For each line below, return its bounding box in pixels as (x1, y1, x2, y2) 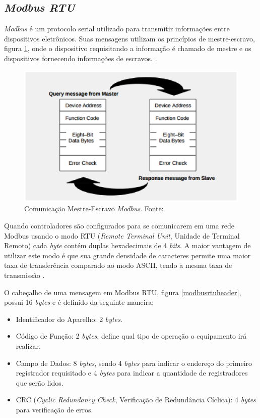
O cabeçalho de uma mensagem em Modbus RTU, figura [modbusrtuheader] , (4, 287, 241, 297)
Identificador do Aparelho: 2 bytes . (16, 313, 122, 324)
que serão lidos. (16, 377, 63, 388)
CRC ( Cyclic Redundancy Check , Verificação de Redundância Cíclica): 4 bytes (16, 394, 256, 405)
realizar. (16, 340, 41, 351)
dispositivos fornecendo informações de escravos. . (4, 53, 157, 63)
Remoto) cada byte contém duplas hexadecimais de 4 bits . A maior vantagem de (4, 240, 251, 251)
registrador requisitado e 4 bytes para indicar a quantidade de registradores (16, 367, 248, 378)
